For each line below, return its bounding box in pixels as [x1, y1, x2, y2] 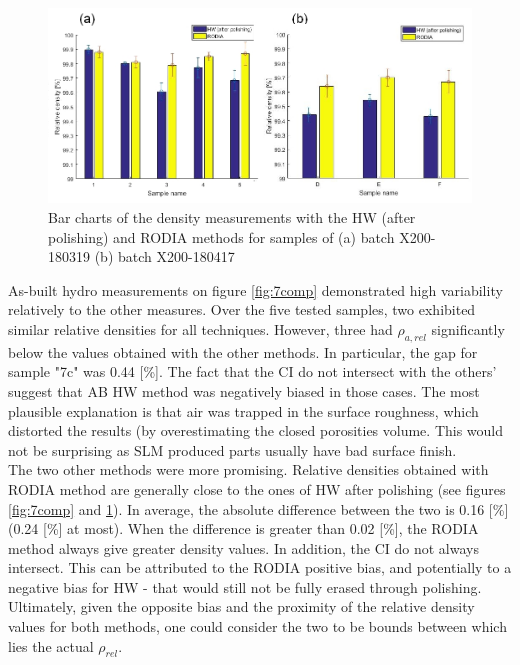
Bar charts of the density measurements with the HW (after [48, 206, 416, 227]
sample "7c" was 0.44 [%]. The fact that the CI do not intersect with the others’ [8, 361, 497, 382]
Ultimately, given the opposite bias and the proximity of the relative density [8, 596, 475, 617]
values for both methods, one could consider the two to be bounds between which [8, 616, 507, 637]
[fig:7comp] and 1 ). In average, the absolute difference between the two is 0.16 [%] [8, 498, 509, 519]
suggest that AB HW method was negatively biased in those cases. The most [8, 380, 480, 401]
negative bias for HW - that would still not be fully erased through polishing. [8, 576, 482, 597]
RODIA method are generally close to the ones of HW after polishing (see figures [8, 478, 506, 499]
